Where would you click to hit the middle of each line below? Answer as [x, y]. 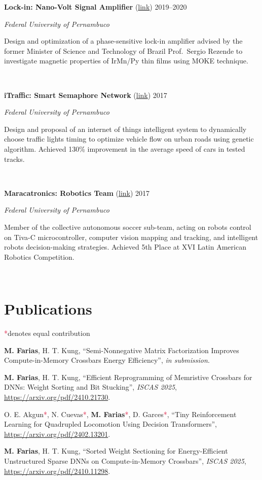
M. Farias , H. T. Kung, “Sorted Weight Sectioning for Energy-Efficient [116, 451]
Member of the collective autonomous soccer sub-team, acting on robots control [128, 227]
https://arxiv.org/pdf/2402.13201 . [57, 434]
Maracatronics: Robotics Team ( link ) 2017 [77, 193]
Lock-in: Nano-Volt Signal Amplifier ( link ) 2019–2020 [96, 7]
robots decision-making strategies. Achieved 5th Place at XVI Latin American [125, 247]
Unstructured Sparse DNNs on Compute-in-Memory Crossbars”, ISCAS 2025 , [125, 460]
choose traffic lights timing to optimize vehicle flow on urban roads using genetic [129, 139]
